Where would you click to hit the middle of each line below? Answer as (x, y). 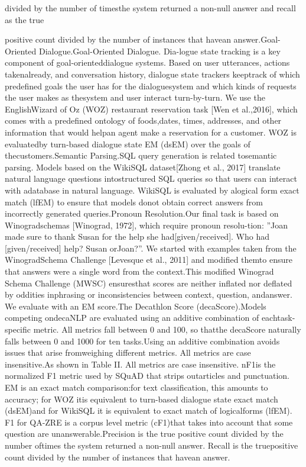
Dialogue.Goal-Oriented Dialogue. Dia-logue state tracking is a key (159, 51)
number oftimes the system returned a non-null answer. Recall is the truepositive (152, 445)
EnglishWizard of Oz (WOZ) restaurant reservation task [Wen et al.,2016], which (151, 109)
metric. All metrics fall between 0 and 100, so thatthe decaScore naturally (167, 329)
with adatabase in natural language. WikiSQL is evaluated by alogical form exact (152, 190)
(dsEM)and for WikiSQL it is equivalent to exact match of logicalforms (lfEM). (149, 410)
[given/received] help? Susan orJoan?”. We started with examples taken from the (151, 248)
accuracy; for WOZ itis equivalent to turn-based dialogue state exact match (141, 399)
